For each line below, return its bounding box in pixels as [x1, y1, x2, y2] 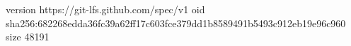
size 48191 [6, 29, 50, 44]
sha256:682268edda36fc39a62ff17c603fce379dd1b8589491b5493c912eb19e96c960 [6, 15, 346, 30]
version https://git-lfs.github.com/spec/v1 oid [6, 2, 205, 16]
